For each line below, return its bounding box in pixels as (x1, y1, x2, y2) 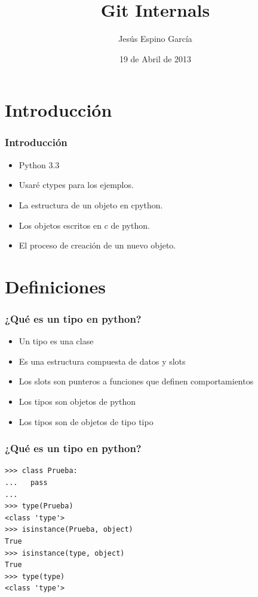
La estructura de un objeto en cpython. (19, 198, 163, 211)
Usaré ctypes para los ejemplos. (19, 178, 134, 191)
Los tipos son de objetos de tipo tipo (19, 415, 153, 428)
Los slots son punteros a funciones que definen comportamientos (19, 375, 254, 387)
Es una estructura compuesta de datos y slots (19, 354, 186, 367)
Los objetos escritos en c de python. (19, 219, 150, 231)
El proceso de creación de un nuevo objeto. (19, 239, 176, 251)
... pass (5, 478, 48, 487)
